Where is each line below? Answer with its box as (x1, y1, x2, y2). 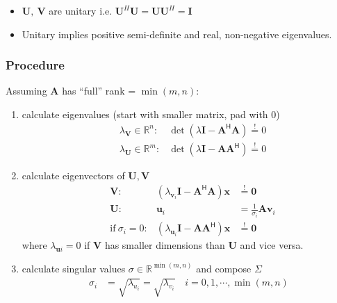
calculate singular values (22, 261, 126, 275)
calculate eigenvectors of (22, 168, 125, 183)
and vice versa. (240, 238, 304, 252)
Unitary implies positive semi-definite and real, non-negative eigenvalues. (22, 26, 332, 41)
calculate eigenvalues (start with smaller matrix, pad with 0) (22, 107, 280, 121)
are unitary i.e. (49, 3, 113, 17)
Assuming (6, 83, 47, 98)
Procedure (6, 56, 65, 74)
